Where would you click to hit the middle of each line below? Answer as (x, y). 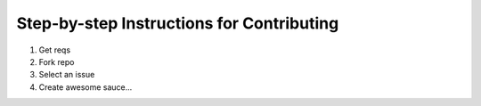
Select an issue (67, 75)
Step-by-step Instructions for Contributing (178, 23)
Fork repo (57, 61)
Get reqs (55, 50)
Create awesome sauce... (86, 87)
